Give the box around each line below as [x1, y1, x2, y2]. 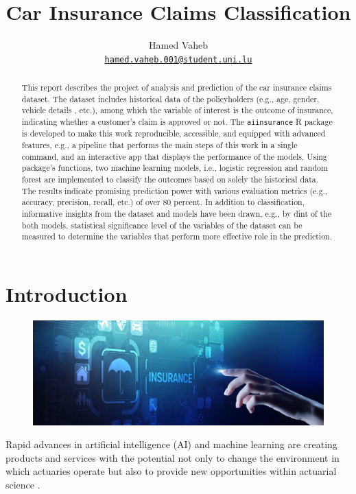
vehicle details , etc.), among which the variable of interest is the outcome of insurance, [21, 104, 333, 116]
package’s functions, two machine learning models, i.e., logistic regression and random [21, 162, 328, 174]
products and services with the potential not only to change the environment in [5, 450, 340, 464]
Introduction [5, 279, 128, 307]
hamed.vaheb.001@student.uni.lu [104, 54, 252, 64]
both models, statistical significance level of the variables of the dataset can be [21, 219, 302, 231]
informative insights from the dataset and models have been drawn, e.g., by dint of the [21, 207, 332, 219]
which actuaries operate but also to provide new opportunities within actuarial [5, 464, 337, 478]
